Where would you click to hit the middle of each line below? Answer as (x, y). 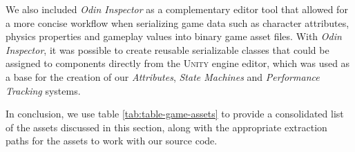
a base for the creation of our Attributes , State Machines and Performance (163, 76)
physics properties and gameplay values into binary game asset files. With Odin (174, 36)
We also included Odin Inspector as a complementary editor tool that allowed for (177, 9)
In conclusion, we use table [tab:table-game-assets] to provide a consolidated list (175, 114)
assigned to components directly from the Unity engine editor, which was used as (178, 63)
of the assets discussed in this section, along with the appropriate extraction (166, 127)
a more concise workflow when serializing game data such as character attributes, (177, 22)
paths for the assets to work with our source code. (112, 141)
